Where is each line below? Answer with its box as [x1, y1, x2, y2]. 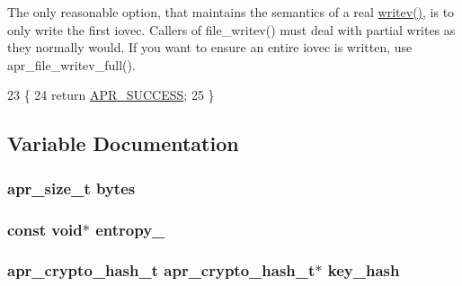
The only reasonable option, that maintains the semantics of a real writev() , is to [7, 3, 455, 21]
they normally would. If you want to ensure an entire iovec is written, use [7, 38, 413, 57]
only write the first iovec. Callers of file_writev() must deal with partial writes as [7, 20, 456, 39]
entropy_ [95, 218, 165, 240]
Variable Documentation [7, 130, 239, 157]
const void [7, 218, 83, 240]
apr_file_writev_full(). [7, 55, 136, 74]
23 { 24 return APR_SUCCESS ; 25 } [7, 85, 215, 104]
